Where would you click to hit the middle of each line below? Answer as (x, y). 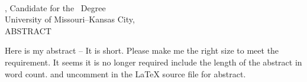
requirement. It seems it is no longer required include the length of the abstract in (153, 62)
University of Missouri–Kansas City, (70, 19)
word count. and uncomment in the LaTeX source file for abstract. (125, 73)
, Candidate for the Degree (55, 7)
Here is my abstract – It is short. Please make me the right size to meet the (142, 50)
